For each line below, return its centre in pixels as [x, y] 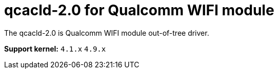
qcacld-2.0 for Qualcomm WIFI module [139, 10]
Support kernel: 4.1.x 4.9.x [55, 48]
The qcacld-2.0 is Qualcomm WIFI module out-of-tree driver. [107, 33]
